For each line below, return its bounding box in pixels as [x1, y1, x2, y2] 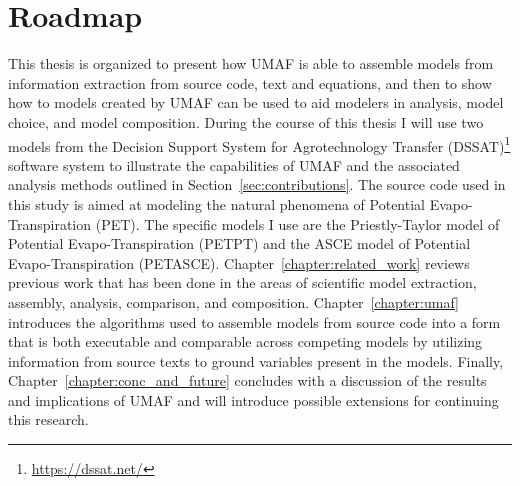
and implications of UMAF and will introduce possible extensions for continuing [8, 389, 499, 410]
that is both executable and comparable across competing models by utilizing [8, 331, 483, 352]
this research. [8, 409, 89, 430]
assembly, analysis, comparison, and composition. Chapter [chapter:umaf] [8, 291, 459, 312]
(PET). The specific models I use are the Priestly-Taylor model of [95, 213, 500, 234]
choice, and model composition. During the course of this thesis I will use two [8, 111, 484, 132]
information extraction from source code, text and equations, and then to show [8, 72, 492, 93]
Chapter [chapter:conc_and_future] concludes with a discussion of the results [8, 370, 487, 391]
